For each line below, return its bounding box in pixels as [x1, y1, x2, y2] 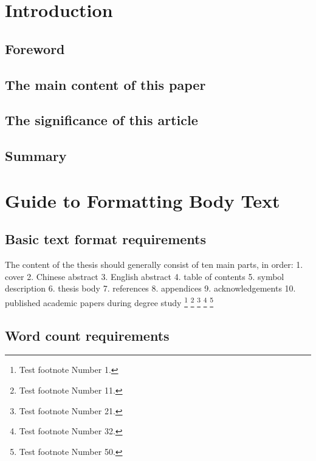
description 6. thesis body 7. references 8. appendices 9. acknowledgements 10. [5, 282, 296, 295]
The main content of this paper [5, 75, 206, 94]
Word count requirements [5, 326, 170, 344]
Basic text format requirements [5, 230, 207, 248]
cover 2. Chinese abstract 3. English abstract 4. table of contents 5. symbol [5, 270, 284, 282]
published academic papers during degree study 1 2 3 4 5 [5, 294, 214, 309]
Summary [5, 146, 67, 165]
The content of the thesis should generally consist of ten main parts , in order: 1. [5, 258, 303, 271]
